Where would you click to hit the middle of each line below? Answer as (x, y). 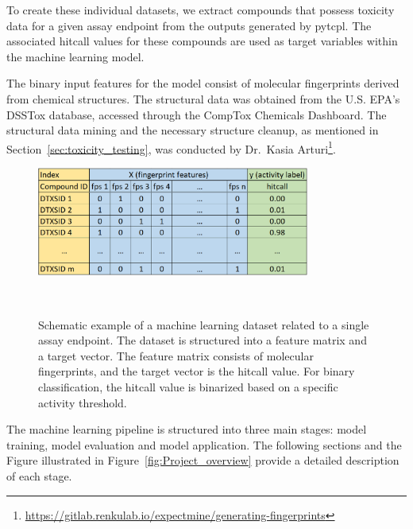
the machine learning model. (75, 56)
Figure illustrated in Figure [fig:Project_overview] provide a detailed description (203, 460)
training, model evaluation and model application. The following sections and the (204, 444)
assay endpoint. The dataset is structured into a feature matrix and (203, 340)
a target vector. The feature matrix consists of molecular (176, 355)
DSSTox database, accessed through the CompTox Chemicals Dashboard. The (197, 114)
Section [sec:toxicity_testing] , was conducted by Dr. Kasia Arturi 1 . (171, 147)
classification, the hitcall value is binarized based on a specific (188, 387)
